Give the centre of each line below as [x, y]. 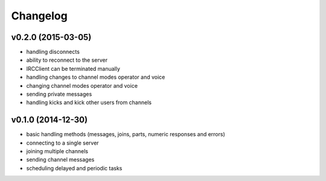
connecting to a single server [62, 143]
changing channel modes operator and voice [82, 85]
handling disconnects [53, 52]
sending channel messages [60, 160]
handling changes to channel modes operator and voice [96, 77]
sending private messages [59, 94]
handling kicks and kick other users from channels [89, 102]
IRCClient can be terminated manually [73, 68]
